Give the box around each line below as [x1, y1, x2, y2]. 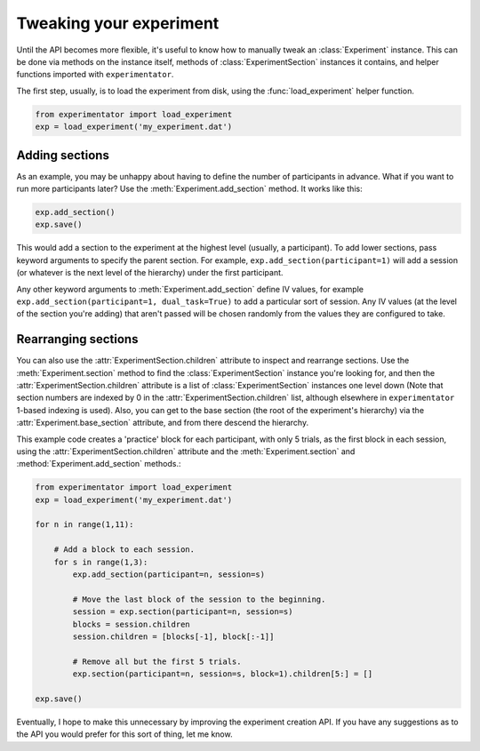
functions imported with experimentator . [16, 69, 174, 80]
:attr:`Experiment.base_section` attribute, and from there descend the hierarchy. [16, 418, 309, 428]
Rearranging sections [16, 332, 139, 347]
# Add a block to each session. [53, 545, 196, 555]
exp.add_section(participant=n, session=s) [72, 570, 266, 579]
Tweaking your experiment [16, 13, 220, 33]
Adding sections [16, 148, 110, 163]
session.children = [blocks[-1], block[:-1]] [72, 632, 275, 642]
